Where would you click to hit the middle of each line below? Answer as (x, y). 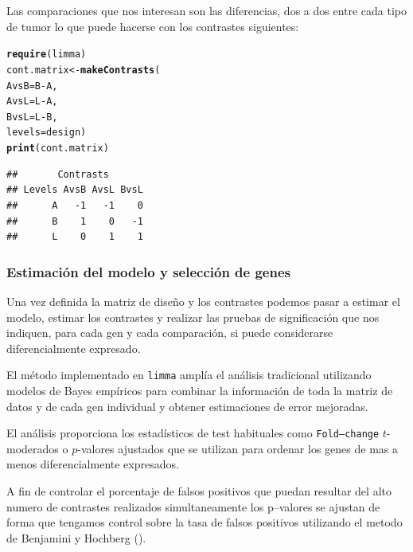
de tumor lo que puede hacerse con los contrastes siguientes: (153, 26)
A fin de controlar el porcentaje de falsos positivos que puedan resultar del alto (199, 491)
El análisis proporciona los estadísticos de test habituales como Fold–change (193, 433)
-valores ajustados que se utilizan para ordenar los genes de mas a (238, 448)
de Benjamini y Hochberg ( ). (76, 537)
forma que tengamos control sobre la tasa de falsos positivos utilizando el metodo (205, 522)
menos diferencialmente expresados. (93, 464)
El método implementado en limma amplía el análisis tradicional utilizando (189, 375)
